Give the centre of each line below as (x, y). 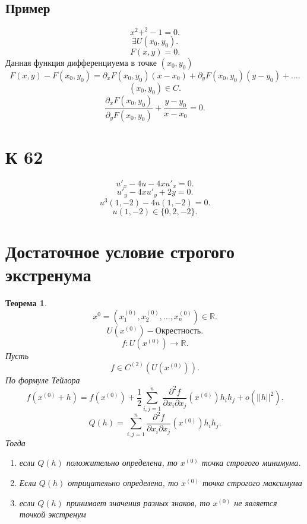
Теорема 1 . (26, 303)
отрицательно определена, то (123, 482)
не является (256, 502)
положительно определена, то (122, 463)
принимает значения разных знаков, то (138, 502)
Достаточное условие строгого (120, 251)
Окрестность (178, 331)
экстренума (48, 274)
